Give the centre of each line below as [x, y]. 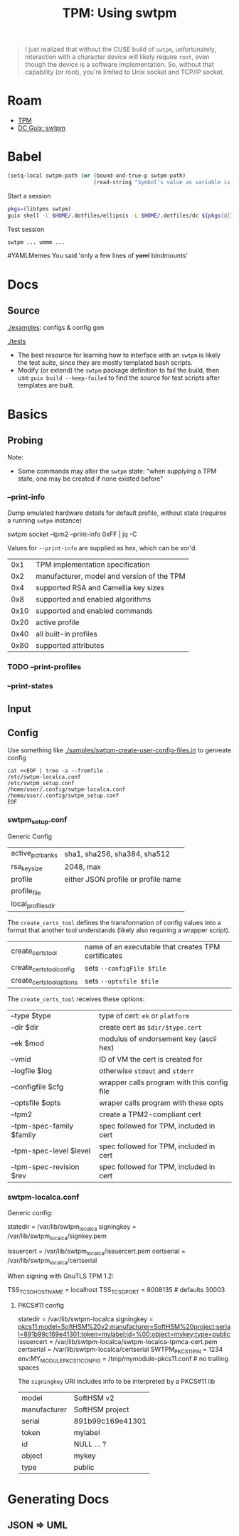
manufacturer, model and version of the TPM [111, 576]
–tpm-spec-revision [45, 1167]
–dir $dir [25, 1028]
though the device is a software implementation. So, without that [119, 65]
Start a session [29, 196]
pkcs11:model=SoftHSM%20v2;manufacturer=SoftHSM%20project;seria [124, 1326]
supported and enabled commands [94, 611]
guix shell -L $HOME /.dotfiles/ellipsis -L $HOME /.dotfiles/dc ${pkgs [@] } [121, 215]
